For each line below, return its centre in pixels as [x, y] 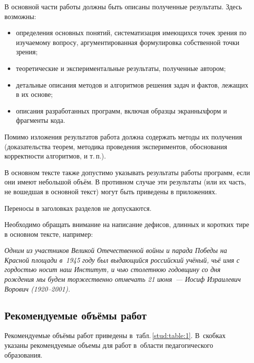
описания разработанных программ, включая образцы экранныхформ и [121, 110]
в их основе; [34, 94]
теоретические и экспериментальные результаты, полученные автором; [121, 68]
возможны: [20, 16]
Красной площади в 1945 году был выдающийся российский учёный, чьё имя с [122, 260]
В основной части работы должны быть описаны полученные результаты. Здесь [123, 6]
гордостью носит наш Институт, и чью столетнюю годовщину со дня [113, 269]
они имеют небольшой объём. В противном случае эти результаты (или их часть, [126, 182]
